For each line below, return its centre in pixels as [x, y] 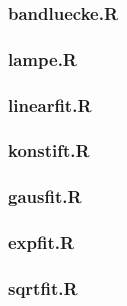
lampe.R [42, 58]
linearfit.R [50, 104]
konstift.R [49, 150]
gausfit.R [45, 196]
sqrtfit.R [43, 287]
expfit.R [41, 242]
